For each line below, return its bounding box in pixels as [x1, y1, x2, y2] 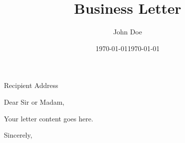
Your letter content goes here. [4, 113, 93, 123]
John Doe [113, 27, 142, 37]
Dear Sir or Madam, [4, 96, 65, 107]
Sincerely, [4, 130, 32, 140]
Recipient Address [4, 80, 58, 90]
